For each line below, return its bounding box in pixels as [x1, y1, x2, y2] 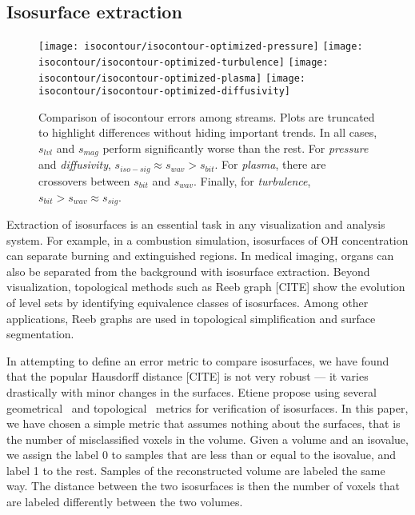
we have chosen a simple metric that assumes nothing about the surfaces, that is [6, 415, 401, 432]
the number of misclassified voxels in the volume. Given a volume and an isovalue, [6, 430, 409, 447]
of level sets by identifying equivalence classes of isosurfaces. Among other [6, 293, 369, 310]
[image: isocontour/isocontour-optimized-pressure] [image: [38, 41, 363, 53]
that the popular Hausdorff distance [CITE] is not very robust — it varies [6, 368, 369, 385]
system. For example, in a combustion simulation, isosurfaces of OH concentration [6, 231, 409, 248]
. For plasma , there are [214, 156, 326, 173]
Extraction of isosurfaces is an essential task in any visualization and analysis [6, 215, 385, 232]
